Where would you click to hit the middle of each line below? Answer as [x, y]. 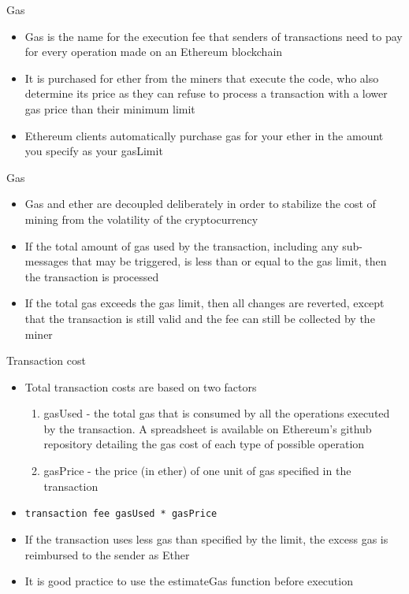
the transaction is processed [92, 276]
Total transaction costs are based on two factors [141, 386]
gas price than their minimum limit [110, 108]
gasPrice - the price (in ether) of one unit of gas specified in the [197, 471]
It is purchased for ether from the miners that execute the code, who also [202, 78]
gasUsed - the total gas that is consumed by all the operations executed [217, 413]
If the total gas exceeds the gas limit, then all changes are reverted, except [204, 303]
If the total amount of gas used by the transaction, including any [182, 245]
